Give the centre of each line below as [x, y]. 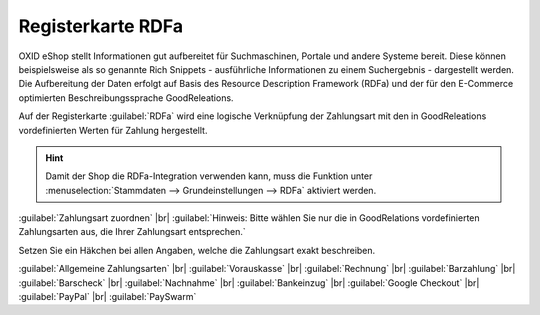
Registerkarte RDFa [101, 26]
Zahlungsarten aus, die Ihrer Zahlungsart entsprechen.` [132, 232]
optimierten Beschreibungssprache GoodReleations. [126, 97]
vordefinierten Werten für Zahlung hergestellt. [113, 130]
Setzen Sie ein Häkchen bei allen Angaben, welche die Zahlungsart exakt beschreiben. [197, 250]
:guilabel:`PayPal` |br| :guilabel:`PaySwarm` [107, 297]
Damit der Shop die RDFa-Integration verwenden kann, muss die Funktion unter [209, 176]
